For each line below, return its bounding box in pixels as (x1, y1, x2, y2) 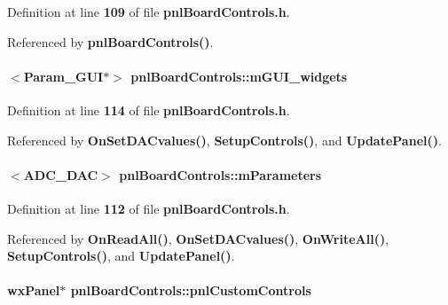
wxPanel (7, 281, 60, 300)
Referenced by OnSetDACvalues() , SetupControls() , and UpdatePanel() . (7, 130, 442, 149)
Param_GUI (23, 66, 104, 85)
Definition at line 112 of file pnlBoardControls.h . (7, 199, 290, 217)
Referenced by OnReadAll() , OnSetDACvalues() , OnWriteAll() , (7, 229, 389, 247)
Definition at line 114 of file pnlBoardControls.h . (7, 100, 290, 119)
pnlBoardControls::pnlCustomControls (70, 281, 311, 300)
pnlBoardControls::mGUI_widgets (130, 66, 348, 85)
